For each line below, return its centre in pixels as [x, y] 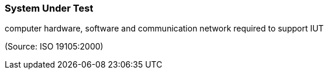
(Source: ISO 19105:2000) [54, 47]
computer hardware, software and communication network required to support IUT [164, 29]
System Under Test [49, 8]
